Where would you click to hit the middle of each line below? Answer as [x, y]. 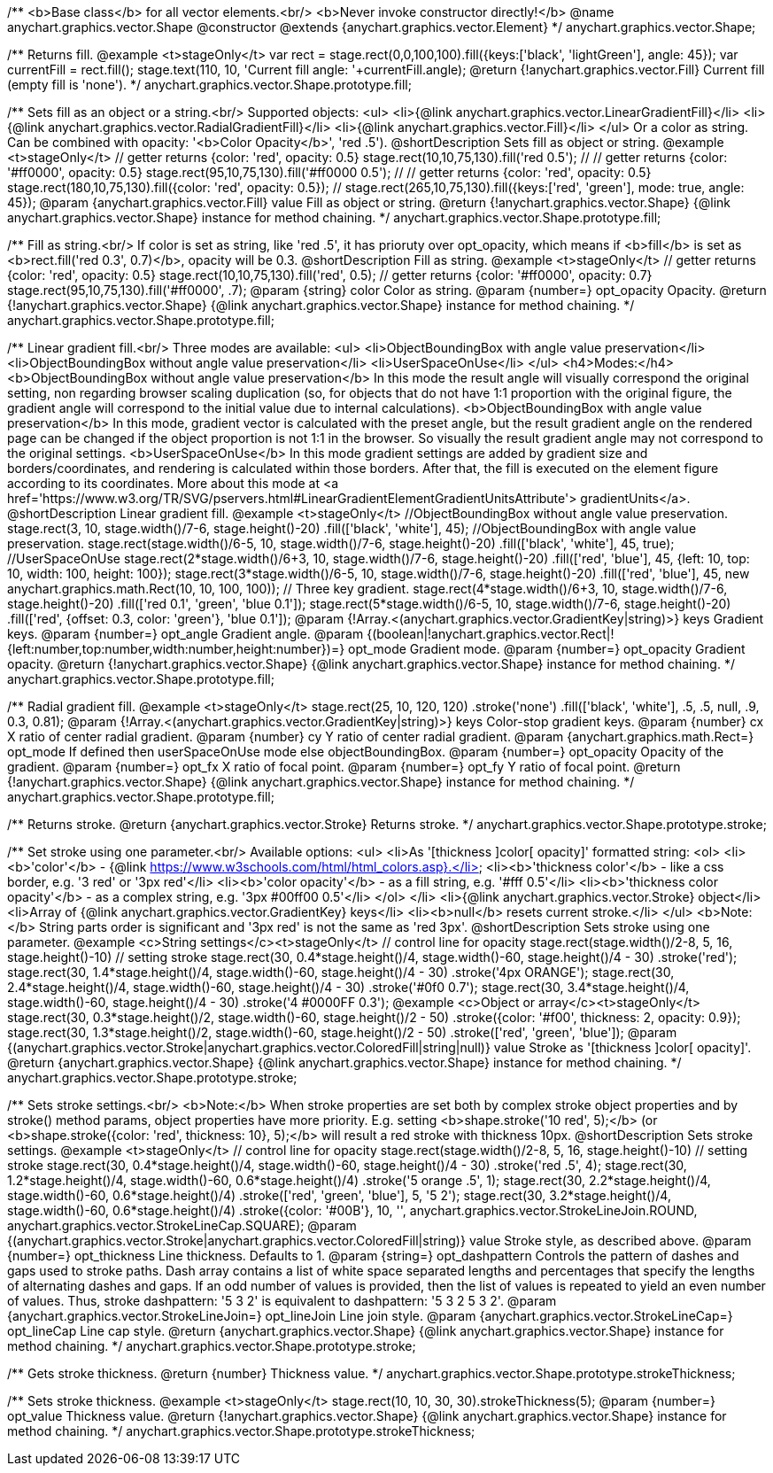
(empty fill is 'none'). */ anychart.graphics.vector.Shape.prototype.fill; [209, 85]
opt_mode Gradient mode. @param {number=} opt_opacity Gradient [547, 649]
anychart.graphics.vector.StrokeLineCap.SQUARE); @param [182, 1225]
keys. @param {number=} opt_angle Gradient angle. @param [186, 634]
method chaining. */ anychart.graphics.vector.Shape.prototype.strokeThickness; [241, 1431]
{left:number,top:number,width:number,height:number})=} [176, 649]
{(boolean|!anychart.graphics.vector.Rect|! [491, 634]
